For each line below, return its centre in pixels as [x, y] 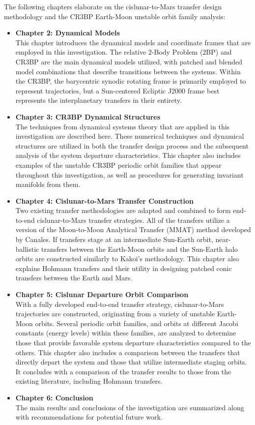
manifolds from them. [48, 184]
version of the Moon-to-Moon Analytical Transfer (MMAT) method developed [133, 229]
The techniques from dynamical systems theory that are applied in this [123, 126]
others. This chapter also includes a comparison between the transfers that [128, 352]
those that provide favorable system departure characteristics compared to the [133, 342]
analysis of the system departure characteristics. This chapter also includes [128, 155]
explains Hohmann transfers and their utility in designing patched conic [124, 268]
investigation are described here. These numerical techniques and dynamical [130, 136]
